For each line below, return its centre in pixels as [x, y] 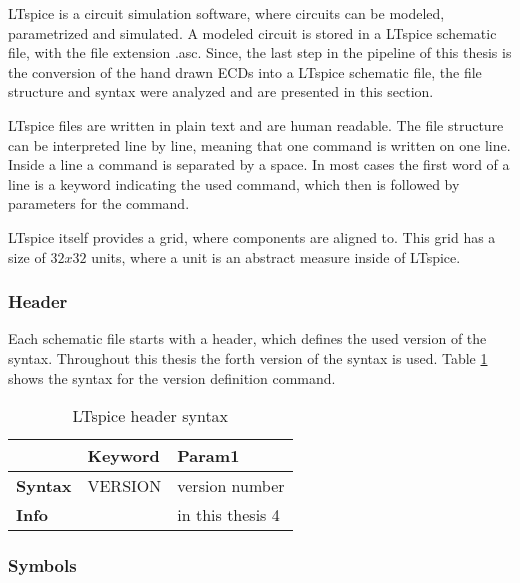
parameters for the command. [99, 203]
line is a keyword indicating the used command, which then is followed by [234, 183]
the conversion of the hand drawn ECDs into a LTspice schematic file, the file [245, 71]
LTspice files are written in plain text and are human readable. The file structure [256, 124]
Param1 [208, 456]
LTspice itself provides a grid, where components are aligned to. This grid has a [252, 236]
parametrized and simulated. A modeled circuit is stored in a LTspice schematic [252, 32]
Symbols [42, 565]
